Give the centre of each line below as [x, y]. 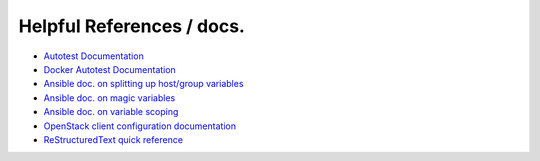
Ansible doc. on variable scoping [111, 112]
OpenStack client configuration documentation [140, 126]
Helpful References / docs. [131, 26]
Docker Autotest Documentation [110, 69]
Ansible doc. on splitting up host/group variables [143, 84]
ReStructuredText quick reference [113, 139]
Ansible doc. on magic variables [109, 97]
